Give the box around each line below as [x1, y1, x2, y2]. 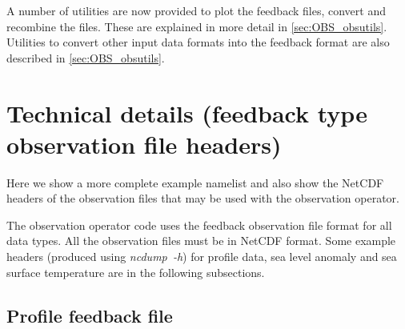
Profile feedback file [6, 303, 173, 327]
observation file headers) [6, 127, 282, 160]
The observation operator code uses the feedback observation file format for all [6, 216, 392, 233]
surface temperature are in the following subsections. [6, 263, 265, 280]
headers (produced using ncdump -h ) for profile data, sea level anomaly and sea [6, 248, 397, 265]
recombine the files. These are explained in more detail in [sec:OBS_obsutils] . [6, 18, 387, 34]
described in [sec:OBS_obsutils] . [6, 49, 165, 66]
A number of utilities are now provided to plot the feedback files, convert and [6, 2, 386, 18]
